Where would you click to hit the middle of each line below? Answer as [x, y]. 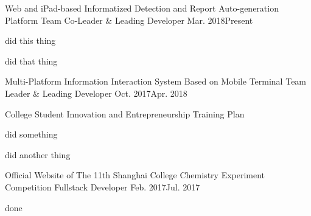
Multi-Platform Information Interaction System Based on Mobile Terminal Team [156, 81]
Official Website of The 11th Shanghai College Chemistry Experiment [135, 175]
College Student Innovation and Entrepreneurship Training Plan [125, 113]
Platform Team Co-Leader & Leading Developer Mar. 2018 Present [129, 20]
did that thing [31, 61]
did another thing [38, 154]
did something [31, 134]
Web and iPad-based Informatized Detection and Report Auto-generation [142, 8]
